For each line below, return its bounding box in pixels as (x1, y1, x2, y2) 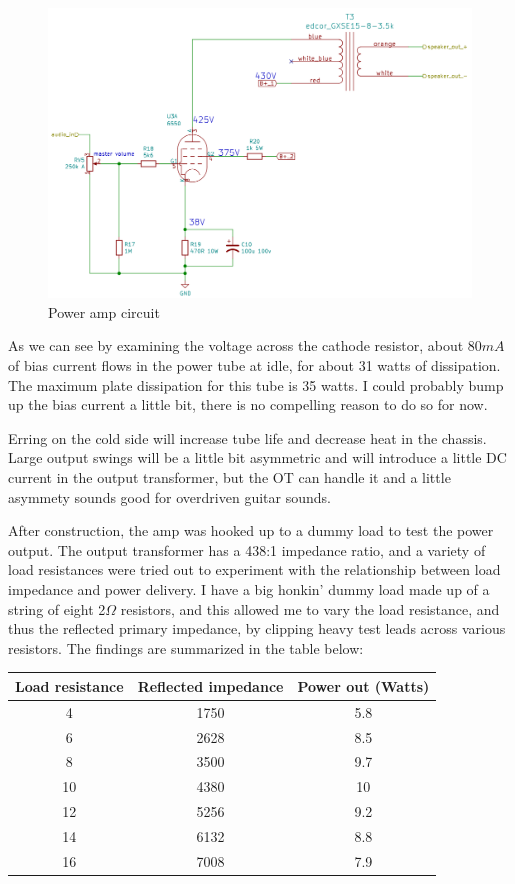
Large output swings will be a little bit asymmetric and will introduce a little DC (8, 447, 507, 468)
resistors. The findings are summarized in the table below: (8, 637, 364, 658)
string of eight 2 (8, 598, 106, 619)
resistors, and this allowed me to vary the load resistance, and (120, 598, 500, 619)
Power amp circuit (48, 301, 160, 322)
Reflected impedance (137, 675, 284, 696)
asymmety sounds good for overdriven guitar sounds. (8, 486, 331, 507)
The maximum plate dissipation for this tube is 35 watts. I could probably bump (8, 374, 504, 395)
